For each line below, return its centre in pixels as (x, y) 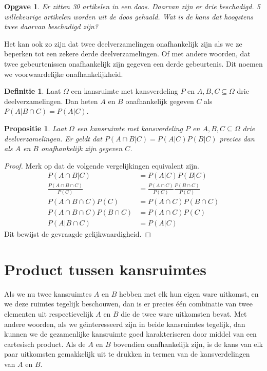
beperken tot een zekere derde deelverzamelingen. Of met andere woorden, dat (127, 54)
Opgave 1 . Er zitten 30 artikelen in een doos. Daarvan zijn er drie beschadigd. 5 (132, 6)
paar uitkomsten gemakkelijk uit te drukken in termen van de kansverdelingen (127, 354)
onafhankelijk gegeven (160, 101)
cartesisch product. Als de (45, 344)
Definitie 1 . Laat (33, 91)
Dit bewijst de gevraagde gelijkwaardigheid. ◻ (78, 234)
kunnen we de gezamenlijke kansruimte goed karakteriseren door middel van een (130, 334)
